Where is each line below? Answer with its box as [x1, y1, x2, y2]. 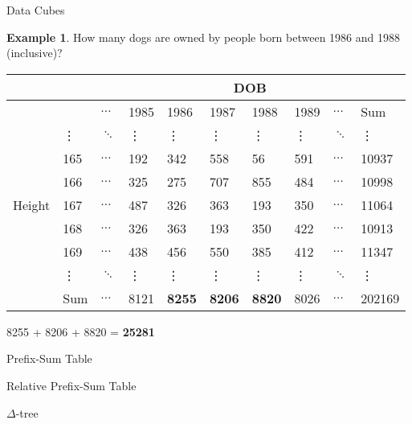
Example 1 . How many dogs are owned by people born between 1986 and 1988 [6, 28, 400, 45]
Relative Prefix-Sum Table [6, 377, 137, 393]
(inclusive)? [6, 44, 63, 61]
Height [13, 195, 51, 214]
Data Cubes [6, 2, 65, 18]
